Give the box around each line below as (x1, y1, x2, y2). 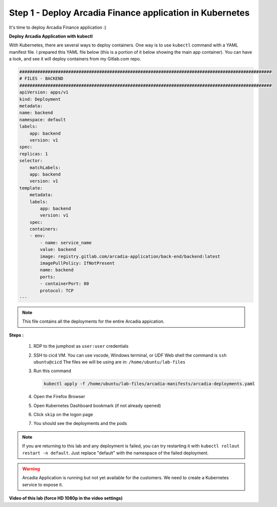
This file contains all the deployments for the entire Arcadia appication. (22, 318, 165, 324)
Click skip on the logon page (33, 412, 93, 418)
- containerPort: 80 (40, 281, 89, 287)
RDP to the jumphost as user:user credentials (33, 343, 129, 349)
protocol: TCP (40, 288, 74, 293)
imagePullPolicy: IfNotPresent (40, 260, 115, 266)
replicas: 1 (19, 151, 48, 156)
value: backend (40, 247, 77, 253)
